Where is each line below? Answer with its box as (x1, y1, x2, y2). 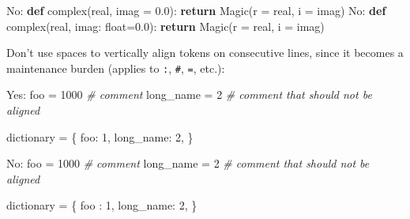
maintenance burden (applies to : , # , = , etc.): (6, 59, 225, 76)
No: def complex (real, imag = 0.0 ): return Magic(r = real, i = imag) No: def (6, 2, 386, 18)
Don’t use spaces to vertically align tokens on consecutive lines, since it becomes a (6, 44, 404, 61)
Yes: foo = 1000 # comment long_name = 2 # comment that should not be (6, 86, 372, 103)
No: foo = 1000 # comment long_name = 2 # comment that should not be (6, 155, 370, 172)
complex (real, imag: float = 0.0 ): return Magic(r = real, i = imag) (6, 17, 325, 34)
